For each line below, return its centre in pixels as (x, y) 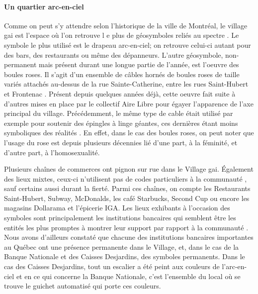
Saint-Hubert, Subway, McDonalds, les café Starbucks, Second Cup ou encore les (127, 198)
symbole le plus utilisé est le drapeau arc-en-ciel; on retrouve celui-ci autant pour (128, 45)
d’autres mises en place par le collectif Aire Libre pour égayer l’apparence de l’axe (129, 103)
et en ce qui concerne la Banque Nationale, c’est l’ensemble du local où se (128, 276)
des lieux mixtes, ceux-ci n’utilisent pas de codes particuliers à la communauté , (126, 178)
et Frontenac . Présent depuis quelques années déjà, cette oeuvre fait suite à (120, 93)
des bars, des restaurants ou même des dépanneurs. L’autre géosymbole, (114, 54)
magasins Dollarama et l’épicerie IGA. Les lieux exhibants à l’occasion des (117, 208)
